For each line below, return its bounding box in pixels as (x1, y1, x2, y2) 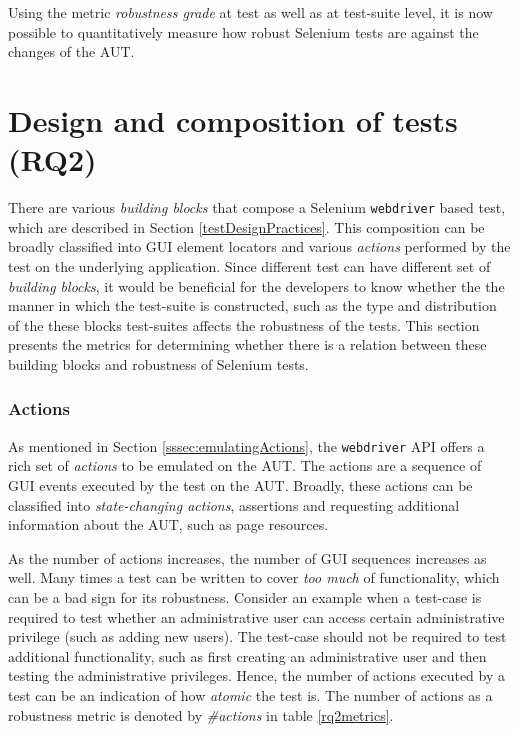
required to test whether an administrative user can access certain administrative (8, 606, 505, 627)
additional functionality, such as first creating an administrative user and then (8, 645, 487, 666)
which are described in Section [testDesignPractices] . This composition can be (8, 216, 485, 237)
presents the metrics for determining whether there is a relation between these (8, 334, 487, 355)
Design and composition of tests (8, 99, 458, 140)
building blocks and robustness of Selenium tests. (8, 353, 309, 374)
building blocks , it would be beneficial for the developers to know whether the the (8, 275, 505, 296)
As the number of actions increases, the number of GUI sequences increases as (8, 547, 487, 568)
